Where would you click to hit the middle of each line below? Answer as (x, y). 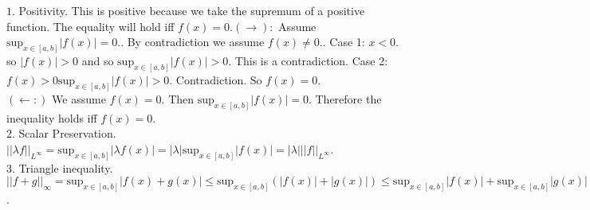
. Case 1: (344, 42)
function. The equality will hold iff (90, 26)
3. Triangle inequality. (60, 167)
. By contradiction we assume (193, 42)
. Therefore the (345, 98)
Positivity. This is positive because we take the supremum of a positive (192, 10)
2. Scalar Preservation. (61, 133)
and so (98, 61)
